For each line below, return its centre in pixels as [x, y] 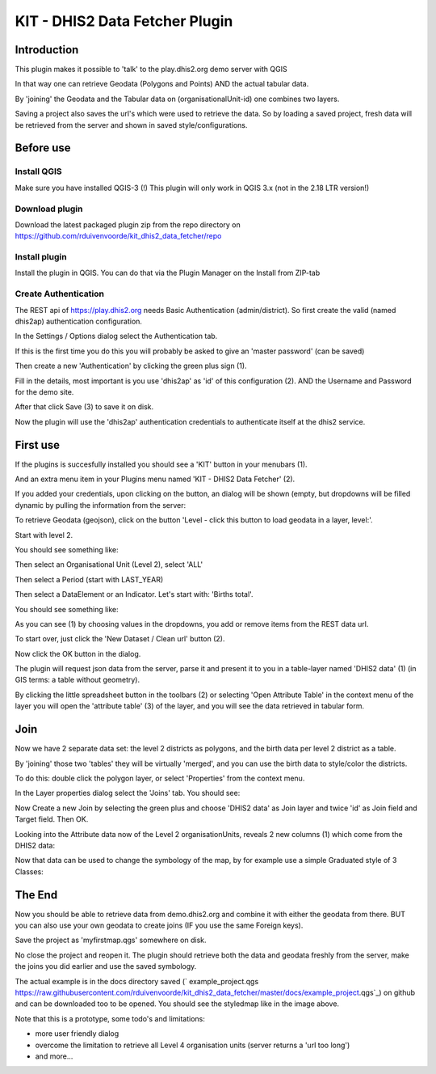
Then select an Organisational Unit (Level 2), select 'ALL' [109, 564]
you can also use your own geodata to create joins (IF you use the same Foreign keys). [159, 925]
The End [36, 895]
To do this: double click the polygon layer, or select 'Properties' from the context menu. [160, 778]
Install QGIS [38, 171]
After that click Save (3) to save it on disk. [84, 407]
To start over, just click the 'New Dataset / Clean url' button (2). [120, 639]
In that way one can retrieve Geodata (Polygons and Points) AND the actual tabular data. [162, 84]
